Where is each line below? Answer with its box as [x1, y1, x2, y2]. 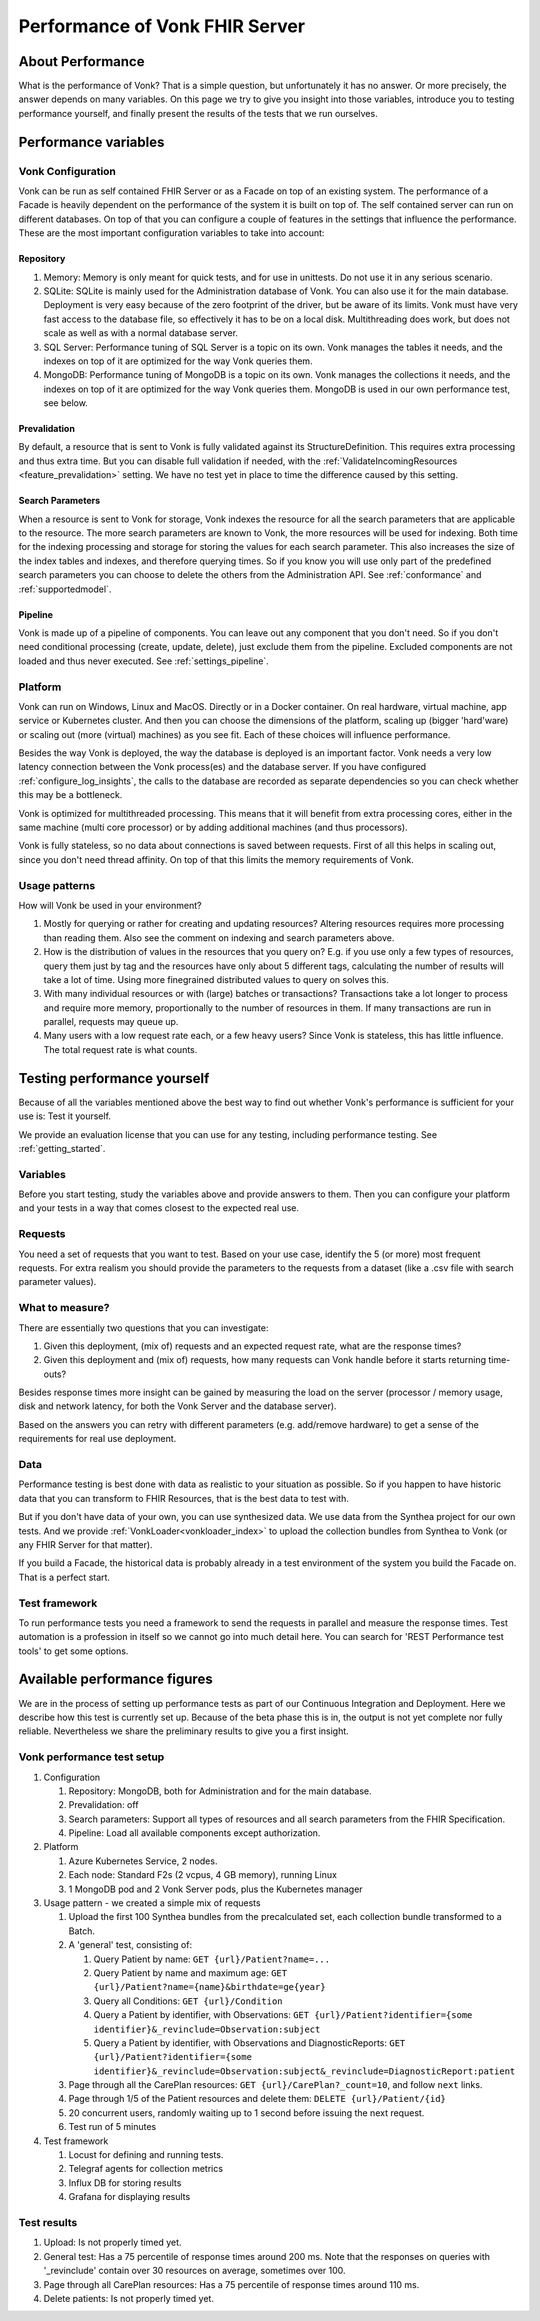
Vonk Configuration [18, 164, 117, 178]
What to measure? [18, 1301, 110, 1315]
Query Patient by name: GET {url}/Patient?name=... [93, 1953, 330, 1965]
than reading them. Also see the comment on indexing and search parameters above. [43, 931, 395, 944]
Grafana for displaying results [68, 2191, 191, 2203]
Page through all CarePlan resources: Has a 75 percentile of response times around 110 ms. [43, 2278, 420, 2290]
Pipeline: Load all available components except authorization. [68, 1827, 321, 1839]
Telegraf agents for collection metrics [68, 2163, 224, 2175]
